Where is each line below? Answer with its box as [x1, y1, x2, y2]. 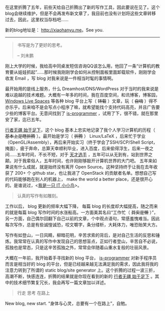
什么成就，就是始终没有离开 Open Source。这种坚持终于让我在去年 [18, 164, 154, 170]
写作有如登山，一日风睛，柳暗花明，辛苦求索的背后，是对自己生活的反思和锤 [5, 232, 160, 238]
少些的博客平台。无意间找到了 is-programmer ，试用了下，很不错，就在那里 [5, 110, 159, 116]
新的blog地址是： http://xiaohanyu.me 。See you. [5, 27, 104, 33]
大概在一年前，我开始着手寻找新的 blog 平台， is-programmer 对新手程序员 [5, 255, 157, 261]
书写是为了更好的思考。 [17, 42, 65, 48]
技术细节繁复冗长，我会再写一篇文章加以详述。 [13, 280, 109, 285]
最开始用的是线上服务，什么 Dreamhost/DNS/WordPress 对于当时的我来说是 [5, 86, 159, 92]
